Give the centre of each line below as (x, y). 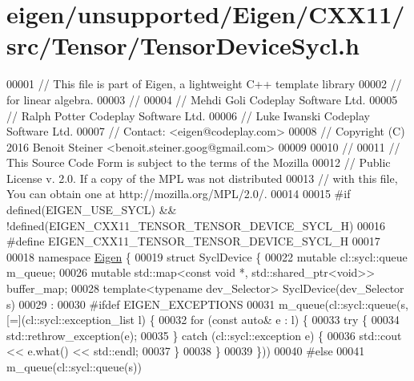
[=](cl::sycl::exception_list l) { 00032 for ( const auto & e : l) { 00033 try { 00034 (203, 320)
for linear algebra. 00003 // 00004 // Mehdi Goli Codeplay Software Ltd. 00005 (202, 99)
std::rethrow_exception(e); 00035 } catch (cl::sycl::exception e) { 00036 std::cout (204, 335)
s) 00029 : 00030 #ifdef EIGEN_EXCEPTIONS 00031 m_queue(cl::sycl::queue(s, (207, 304)
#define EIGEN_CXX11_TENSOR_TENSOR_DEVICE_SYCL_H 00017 (193, 241)
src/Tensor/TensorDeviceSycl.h (183, 45)
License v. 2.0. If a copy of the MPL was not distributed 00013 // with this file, (202, 178)
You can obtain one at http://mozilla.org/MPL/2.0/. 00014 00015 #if (179, 194)
